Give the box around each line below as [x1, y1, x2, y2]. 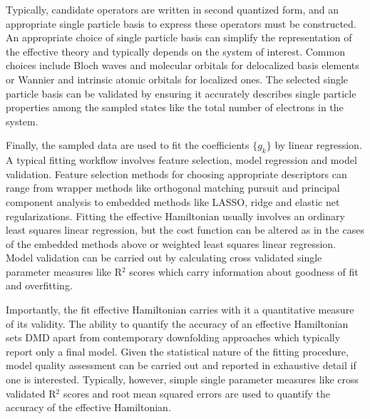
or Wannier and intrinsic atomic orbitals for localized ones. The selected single [6, 71, 349, 86]
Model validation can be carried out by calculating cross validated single [6, 250, 322, 265]
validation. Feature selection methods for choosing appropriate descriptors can [6, 166, 347, 181]
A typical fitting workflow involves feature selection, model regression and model [6, 152, 357, 167]
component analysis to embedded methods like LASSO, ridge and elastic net [6, 194, 340, 209]
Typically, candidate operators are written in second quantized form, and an [6, 2, 339, 16]
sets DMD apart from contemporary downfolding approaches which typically [6, 330, 341, 345]
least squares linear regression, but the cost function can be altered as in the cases [6, 222, 364, 237]
